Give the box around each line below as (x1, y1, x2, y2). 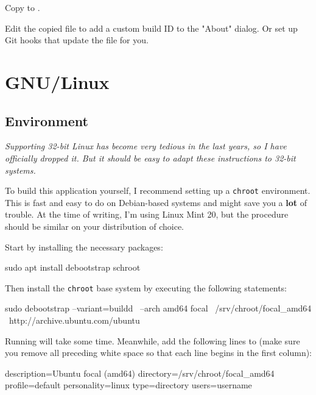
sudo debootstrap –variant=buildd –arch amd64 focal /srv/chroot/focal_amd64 (5, 302, 312, 315)
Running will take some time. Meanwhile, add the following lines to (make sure (5, 334, 300, 347)
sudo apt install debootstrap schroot (5, 261, 141, 274)
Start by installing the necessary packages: (5, 240, 163, 253)
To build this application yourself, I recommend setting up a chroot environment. (5, 184, 311, 197)
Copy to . (5, 1, 40, 13)
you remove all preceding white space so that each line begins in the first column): (5, 346, 312, 359)
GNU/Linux (5, 69, 110, 94)
